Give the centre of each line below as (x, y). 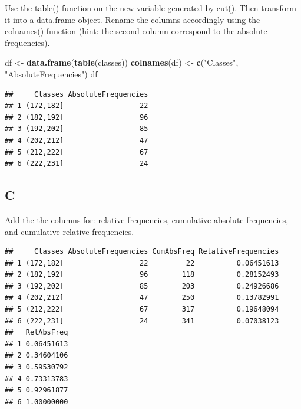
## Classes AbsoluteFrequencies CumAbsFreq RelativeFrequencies (142, 252)
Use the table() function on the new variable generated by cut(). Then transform (150, 8)
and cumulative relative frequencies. (70, 231)
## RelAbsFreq (37, 333)
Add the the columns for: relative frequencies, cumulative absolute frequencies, (147, 219)
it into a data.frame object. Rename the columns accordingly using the (133, 19)
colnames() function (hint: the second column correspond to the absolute (136, 31)
